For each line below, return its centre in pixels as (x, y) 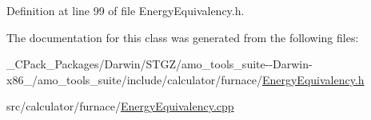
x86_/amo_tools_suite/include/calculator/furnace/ (134, 79)
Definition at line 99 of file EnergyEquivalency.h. (126, 10)
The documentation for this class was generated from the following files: (183, 37)
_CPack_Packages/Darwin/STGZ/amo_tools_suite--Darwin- (160, 64)
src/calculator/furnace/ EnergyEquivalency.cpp (120, 106)
